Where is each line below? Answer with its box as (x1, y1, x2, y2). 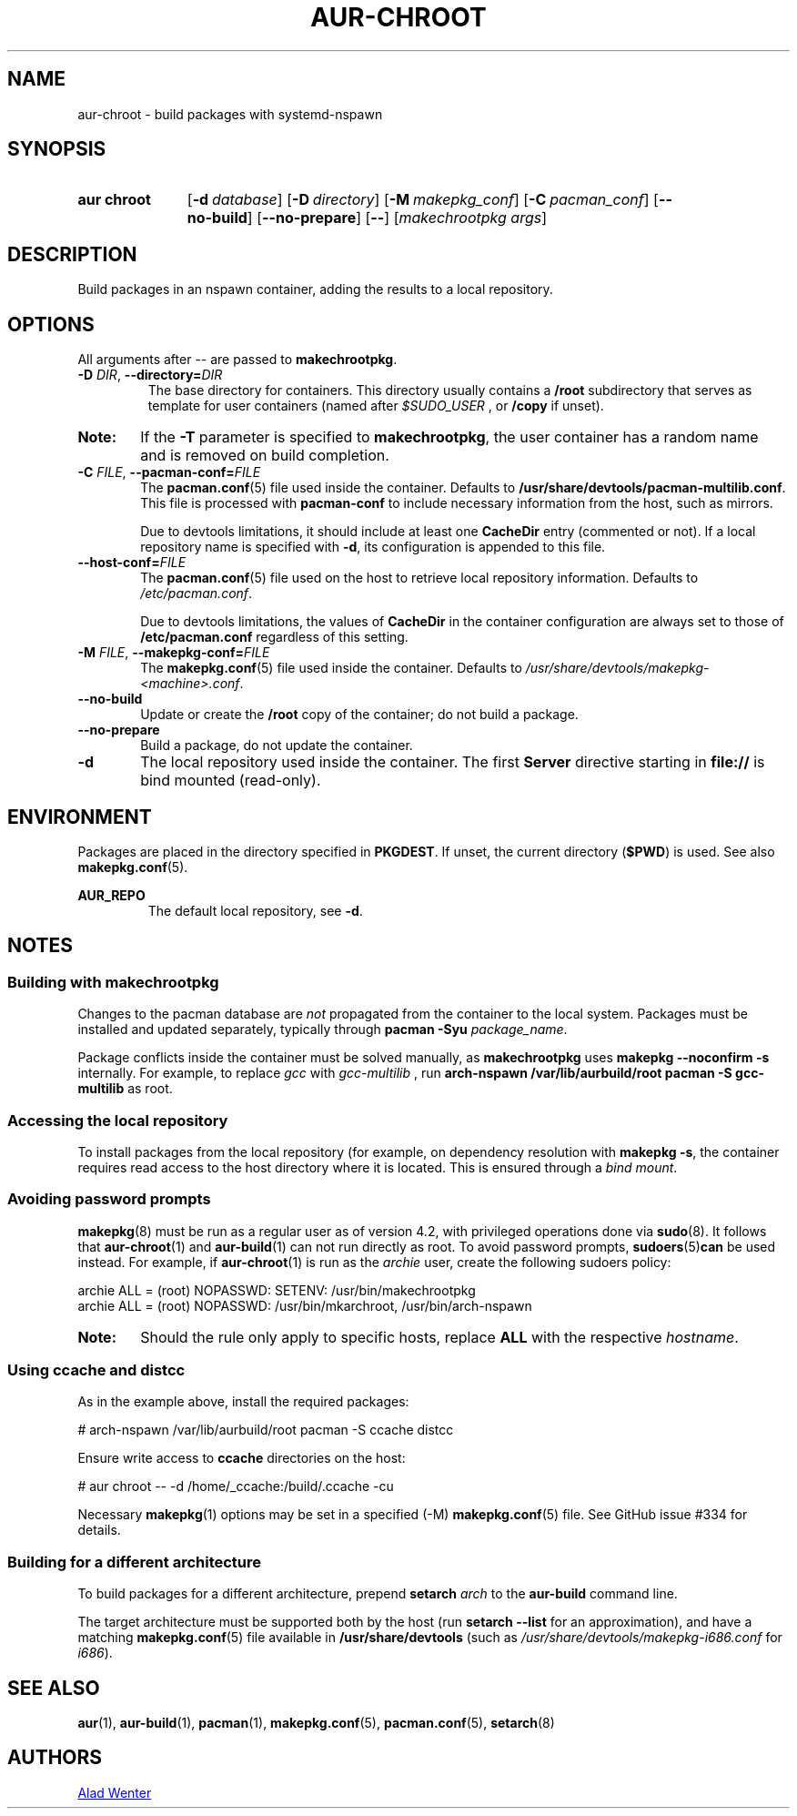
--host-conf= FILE (77, 554, 187, 571)
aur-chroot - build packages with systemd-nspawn (77, 106, 383, 122)
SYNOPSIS (7, 137, 106, 161)
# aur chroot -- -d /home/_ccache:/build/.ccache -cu (77, 1478, 394, 1495)
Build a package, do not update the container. (140, 737, 413, 754)
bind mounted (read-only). (140, 771, 321, 790)
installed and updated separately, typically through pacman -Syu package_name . (77, 1021, 568, 1038)
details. (77, 1522, 121, 1538)
